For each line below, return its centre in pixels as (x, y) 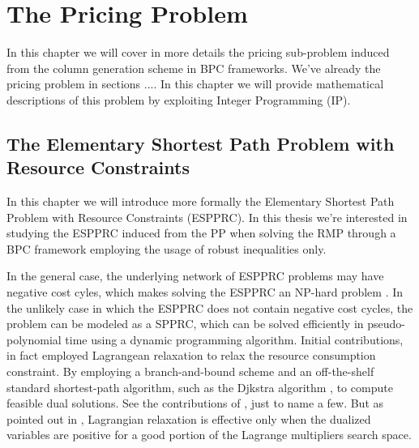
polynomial (34, 339)
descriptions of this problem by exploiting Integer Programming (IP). (179, 99)
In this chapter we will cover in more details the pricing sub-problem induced (198, 52)
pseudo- (386, 324)
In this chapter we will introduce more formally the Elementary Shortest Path (201, 201)
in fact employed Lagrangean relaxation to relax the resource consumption (191, 355)
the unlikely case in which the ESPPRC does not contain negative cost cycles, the (210, 307)
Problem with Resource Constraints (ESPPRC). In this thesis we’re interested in (207, 217)
